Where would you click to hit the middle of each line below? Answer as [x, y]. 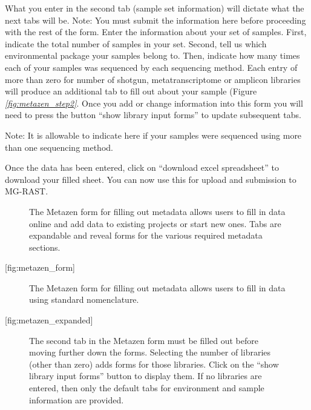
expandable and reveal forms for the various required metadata [146, 235]
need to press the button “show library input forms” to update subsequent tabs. [153, 115]
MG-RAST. [27, 191]
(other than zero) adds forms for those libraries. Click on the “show [154, 364]
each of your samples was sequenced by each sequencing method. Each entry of [151, 67]
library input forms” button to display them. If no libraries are [146, 376]
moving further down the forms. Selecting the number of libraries [150, 352]
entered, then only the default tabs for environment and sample [147, 388]
